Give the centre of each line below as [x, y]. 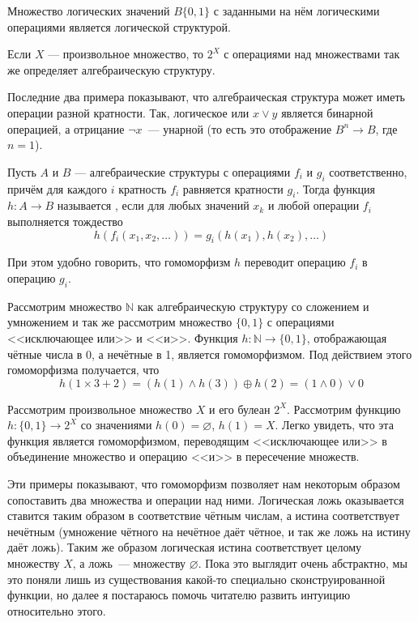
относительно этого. [57, 610]
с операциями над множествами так [312, 54]
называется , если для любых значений [153, 205]
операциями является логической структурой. [119, 26]
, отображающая [347, 337]
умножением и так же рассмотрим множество [120, 322]
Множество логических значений [89, 11]
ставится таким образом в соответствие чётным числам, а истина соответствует [204, 515]
